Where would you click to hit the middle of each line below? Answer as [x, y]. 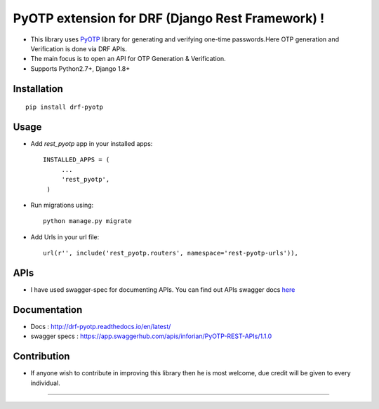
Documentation [48, 310]
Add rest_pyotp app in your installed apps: [92, 144]
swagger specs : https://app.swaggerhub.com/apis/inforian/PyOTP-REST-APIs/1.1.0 [151, 336]
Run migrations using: [62, 205]
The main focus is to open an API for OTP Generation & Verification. [128, 59]
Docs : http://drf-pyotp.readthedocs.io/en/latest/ [101, 326]
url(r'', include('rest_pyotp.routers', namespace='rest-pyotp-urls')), [171, 253]
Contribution [41, 357]
